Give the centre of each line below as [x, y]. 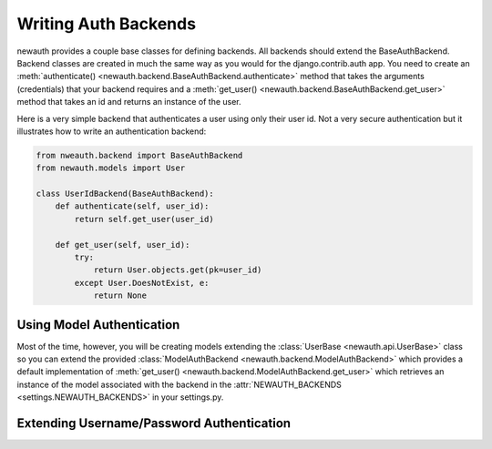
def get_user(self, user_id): [123, 245]
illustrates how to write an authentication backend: [112, 131]
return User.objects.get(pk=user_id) [178, 270]
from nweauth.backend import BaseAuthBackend [139, 155]
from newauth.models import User [111, 168]
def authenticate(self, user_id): [132, 206]
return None [120, 296]
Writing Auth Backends [106, 24]
